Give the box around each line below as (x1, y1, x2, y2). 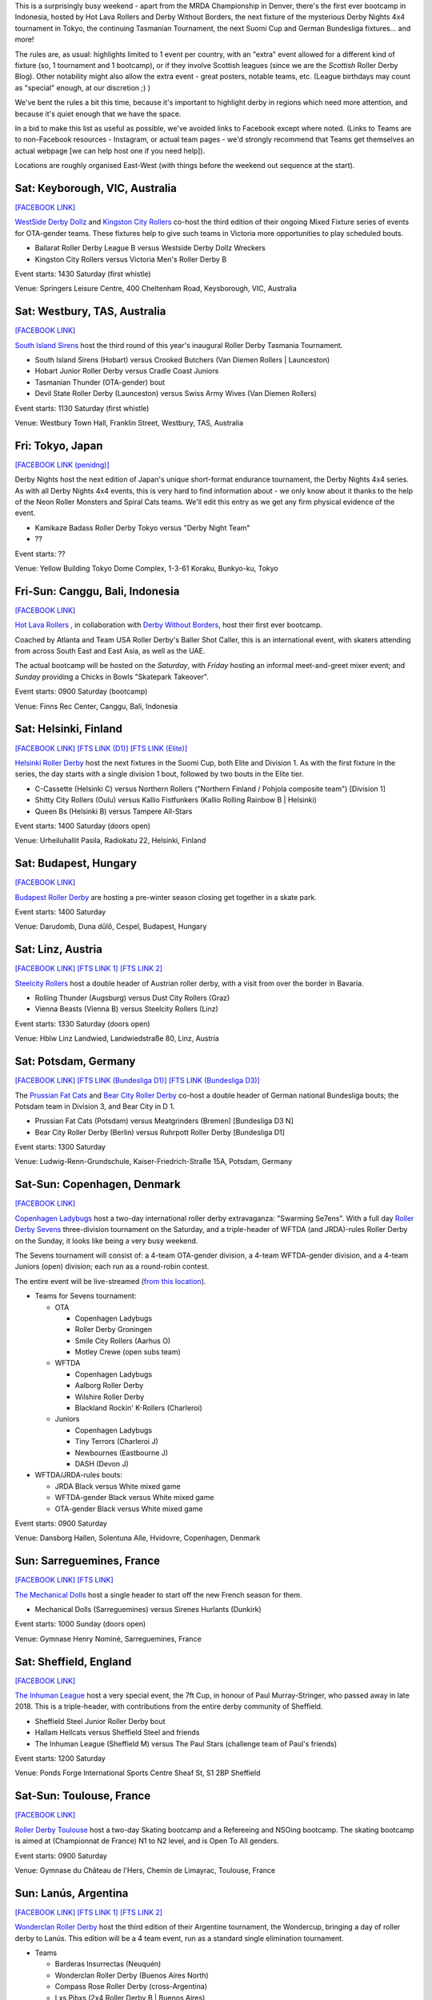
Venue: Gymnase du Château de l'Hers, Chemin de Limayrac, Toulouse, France (14, 1865, 276, 1875)
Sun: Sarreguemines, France (14, 1554, 160, 1568)
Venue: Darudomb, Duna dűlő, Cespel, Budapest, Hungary (14, 922, 207, 931)
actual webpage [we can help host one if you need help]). (14, 146, 206, 155)
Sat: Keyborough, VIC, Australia (14, 181, 178, 195)
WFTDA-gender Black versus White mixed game (54, 1493, 214, 1502)
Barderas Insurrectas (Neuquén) (54, 1959, 162, 1969)
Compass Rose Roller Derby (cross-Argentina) (54, 1982, 208, 1991)
